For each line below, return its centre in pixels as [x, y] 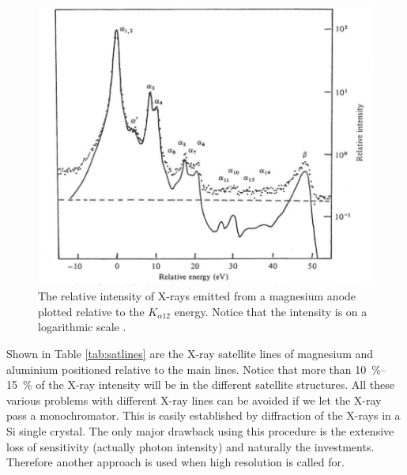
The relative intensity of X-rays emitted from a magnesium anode [197, 296]
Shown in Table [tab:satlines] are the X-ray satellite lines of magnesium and [190, 354]
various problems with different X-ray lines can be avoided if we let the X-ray [194, 400]
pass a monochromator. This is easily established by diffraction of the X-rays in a [203, 415]
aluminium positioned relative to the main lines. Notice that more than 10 [187, 369]
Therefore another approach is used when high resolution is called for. [175, 462]
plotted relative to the [91, 311]
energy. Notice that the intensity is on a [271, 311]
